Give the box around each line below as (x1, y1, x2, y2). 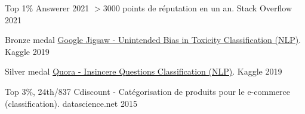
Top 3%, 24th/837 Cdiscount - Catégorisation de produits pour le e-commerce (5, 85, 290, 97)
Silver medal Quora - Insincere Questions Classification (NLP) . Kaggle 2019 (5, 65, 282, 78)
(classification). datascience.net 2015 (5, 97, 137, 109)
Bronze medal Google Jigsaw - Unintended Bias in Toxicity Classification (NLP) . (5, 33, 301, 46)
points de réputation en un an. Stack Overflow (122, 2, 292, 14)
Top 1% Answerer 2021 (5, 2, 90, 14)
